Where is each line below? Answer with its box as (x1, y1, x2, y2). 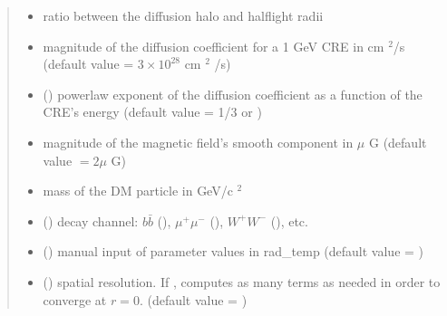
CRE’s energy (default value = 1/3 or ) (43, 102, 262, 121)
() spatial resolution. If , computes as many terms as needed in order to (43, 272, 441, 291)
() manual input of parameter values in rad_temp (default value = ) (43, 242, 424, 261)
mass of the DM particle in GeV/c (43, 181, 233, 200)
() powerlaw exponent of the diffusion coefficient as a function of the (43, 84, 423, 103)
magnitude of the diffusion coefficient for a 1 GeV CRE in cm (43, 36, 384, 55)
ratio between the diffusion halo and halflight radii (43, 6, 324, 24)
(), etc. (270, 211, 308, 230)
